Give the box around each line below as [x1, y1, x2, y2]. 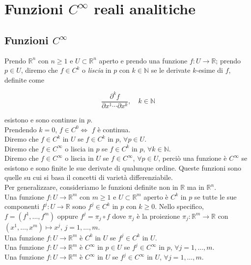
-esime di [196, 65, 223, 75]
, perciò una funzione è [158, 153, 227, 163]
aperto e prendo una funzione [99, 55, 188, 65]
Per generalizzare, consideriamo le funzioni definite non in [4, 182, 178, 192]
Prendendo [4, 124, 37, 134]
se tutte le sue [194, 191, 237, 202]
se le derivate [151, 65, 191, 75]
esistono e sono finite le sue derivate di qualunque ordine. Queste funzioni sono [4, 162, 241, 173]
